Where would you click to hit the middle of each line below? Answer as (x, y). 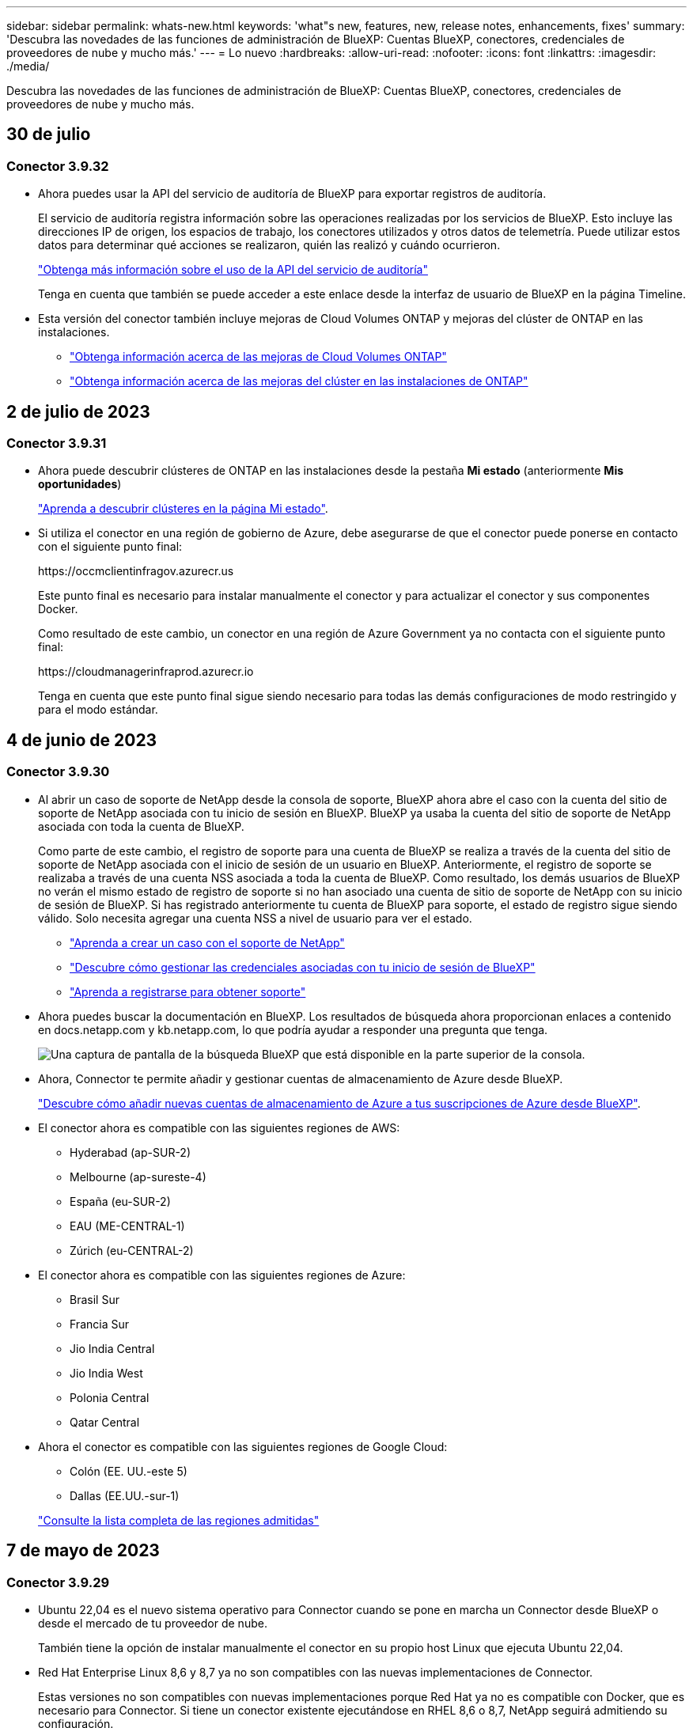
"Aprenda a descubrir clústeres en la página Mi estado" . (183, 509)
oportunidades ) (80, 484)
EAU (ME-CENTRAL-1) (127, 1226)
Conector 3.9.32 (58, 166)
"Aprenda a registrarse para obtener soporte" (188, 991)
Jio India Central (112, 1348)
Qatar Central (105, 1422)
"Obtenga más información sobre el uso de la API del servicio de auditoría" (233, 270)
